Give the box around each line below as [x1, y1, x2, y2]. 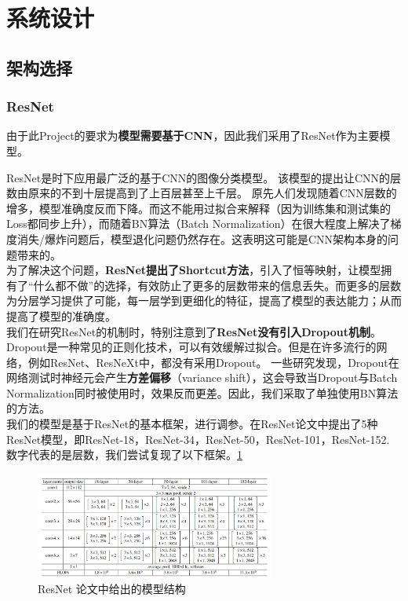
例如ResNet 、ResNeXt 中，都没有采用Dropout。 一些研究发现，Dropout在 [27, 354, 399, 370]
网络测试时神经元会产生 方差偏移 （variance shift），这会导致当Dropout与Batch [6, 369, 398, 386]
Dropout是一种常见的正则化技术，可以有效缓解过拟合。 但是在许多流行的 [6, 339, 377, 355]
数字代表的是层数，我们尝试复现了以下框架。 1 [6, 446, 242, 463]
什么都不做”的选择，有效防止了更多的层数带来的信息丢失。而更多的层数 [33, 277, 402, 293]
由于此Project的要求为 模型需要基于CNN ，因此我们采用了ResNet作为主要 [6, 127, 380, 144]
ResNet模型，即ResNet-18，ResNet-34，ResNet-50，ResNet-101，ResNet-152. [6, 431, 390, 447]
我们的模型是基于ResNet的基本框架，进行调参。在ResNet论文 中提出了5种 [6, 416, 378, 432]
